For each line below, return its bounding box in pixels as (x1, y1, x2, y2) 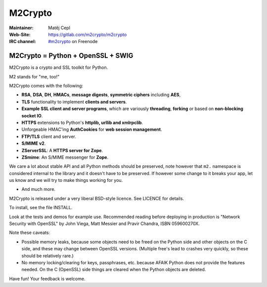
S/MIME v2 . (21, 140, 46, 146)
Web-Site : (9, 31, 31, 37)
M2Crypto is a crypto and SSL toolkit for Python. (9, 64, 108, 70)
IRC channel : (9, 39, 37, 45)
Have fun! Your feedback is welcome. (9, 276, 86, 282)
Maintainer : (9, 25, 34, 31)
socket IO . (21, 113, 43, 118)
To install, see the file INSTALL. (9, 205, 73, 211)
